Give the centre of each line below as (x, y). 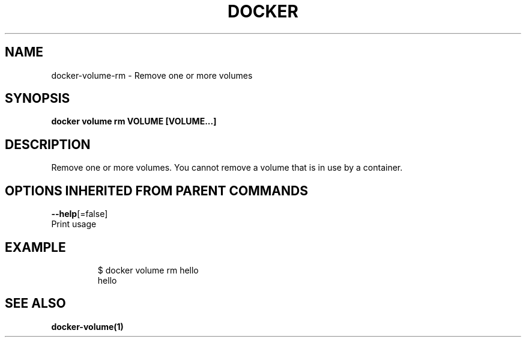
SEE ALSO (35, 304)
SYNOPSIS (38, 99)
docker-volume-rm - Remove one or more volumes (152, 75)
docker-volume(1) (87, 326)
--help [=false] (80, 214)
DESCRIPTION (48, 144)
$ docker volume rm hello (148, 270)
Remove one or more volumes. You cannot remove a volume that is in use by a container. (227, 168)
